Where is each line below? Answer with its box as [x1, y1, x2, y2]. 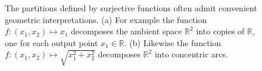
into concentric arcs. [154, 48, 228, 60]
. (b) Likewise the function [124, 36, 222, 49]
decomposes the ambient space [71, 25, 182, 37]
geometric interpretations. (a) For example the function [5, 13, 207, 25]
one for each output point [5, 36, 98, 49]
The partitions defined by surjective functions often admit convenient [5, 2, 257, 14]
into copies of [196, 25, 245, 37]
